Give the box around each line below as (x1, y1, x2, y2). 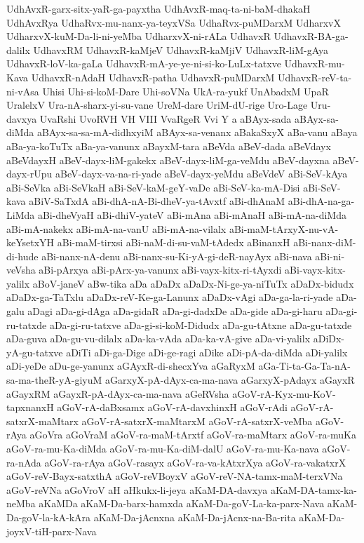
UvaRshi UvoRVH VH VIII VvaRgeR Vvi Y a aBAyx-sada (39, 111, 292, 126)
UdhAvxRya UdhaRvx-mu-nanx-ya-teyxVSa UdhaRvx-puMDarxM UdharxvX (6, 15, 341, 29)
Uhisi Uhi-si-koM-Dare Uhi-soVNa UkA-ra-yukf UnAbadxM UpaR (42, 83, 329, 98)
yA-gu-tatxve (6, 344, 63, 359)
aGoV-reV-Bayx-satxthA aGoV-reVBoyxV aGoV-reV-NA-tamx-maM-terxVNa (6, 469, 343, 483)
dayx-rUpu (6, 166, 53, 181)
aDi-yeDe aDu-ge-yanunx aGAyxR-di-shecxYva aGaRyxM (6, 358, 255, 373)
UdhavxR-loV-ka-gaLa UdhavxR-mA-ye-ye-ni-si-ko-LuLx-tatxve (6, 56, 281, 71)
